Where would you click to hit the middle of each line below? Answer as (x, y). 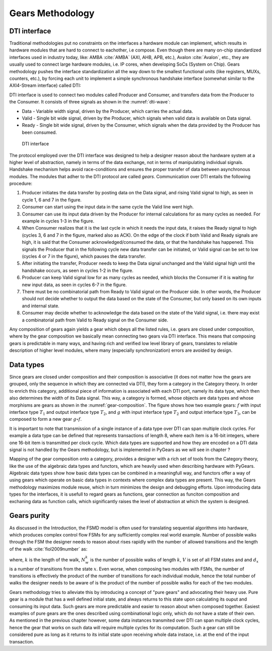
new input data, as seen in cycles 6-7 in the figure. (74, 285)
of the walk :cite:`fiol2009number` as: (48, 549)
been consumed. (40, 132)
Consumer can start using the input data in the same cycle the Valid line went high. (108, 207)
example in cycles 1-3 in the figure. (58, 221)
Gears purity (29, 516)
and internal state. (41, 306)
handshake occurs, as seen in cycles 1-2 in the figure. (78, 270)
